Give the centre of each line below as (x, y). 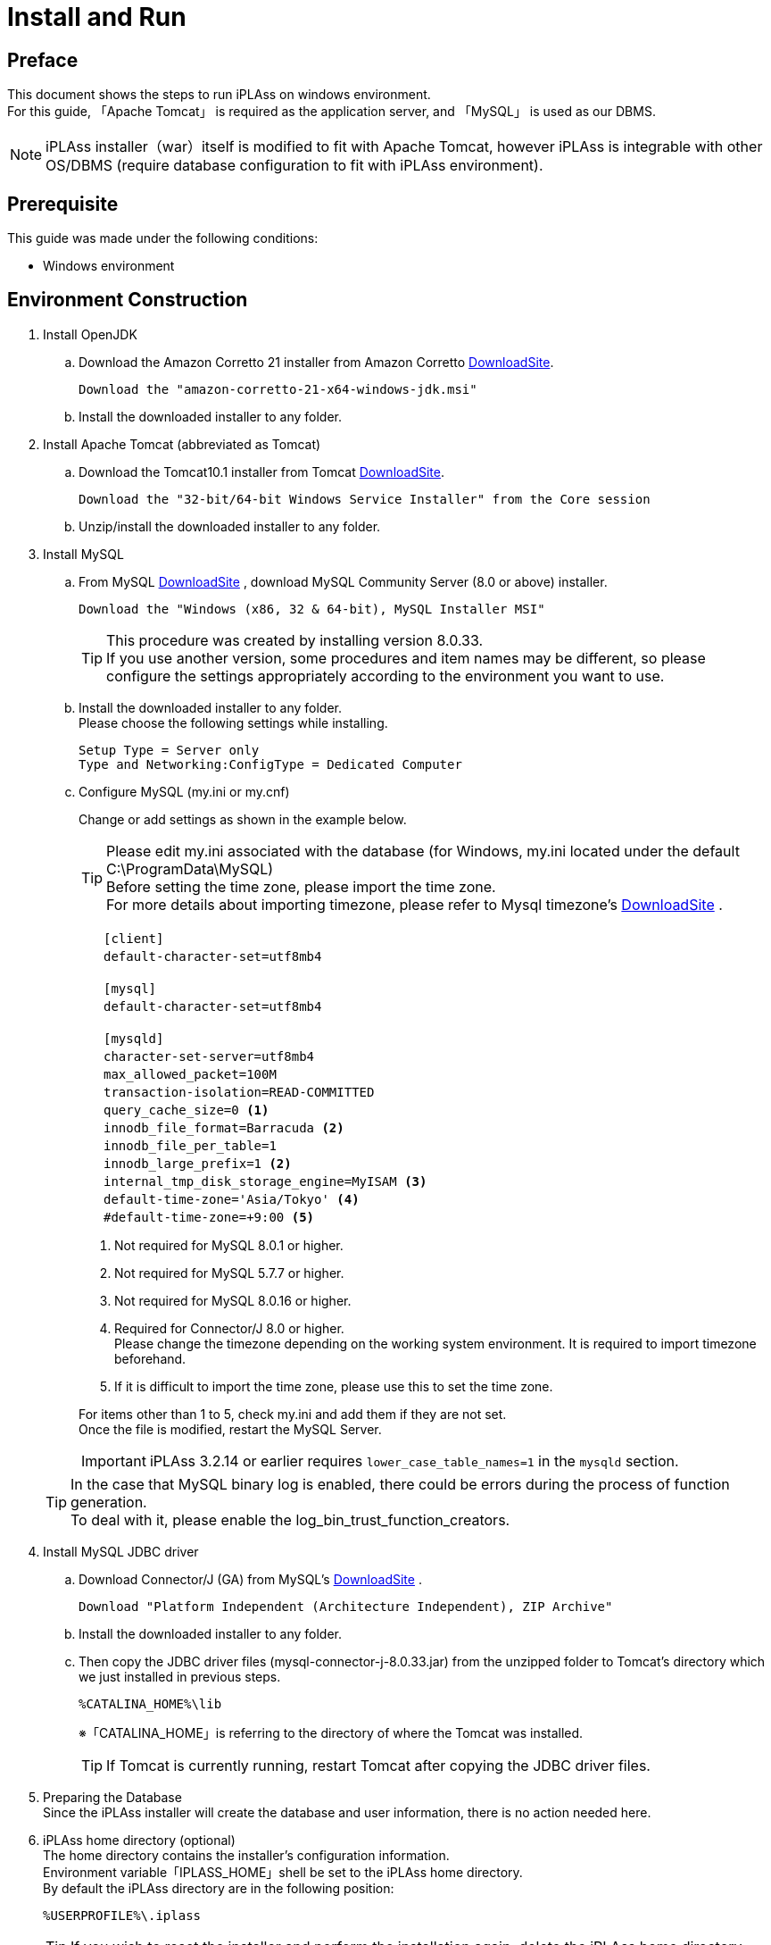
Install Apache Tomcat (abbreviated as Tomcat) (182, 444)
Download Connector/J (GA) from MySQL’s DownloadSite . (250, 1579)
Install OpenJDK (90, 334)
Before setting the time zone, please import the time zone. (301, 886)
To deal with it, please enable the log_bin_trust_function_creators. (290, 1519)
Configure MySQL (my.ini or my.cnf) (184, 791)
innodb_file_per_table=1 (190, 1145)
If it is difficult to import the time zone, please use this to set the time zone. (334, 1386)
